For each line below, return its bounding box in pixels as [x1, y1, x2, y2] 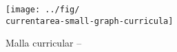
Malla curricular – [6, 36, 82, 50]
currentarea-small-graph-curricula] [6, 16, 174, 26]
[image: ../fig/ [6, 5, 80, 14]
